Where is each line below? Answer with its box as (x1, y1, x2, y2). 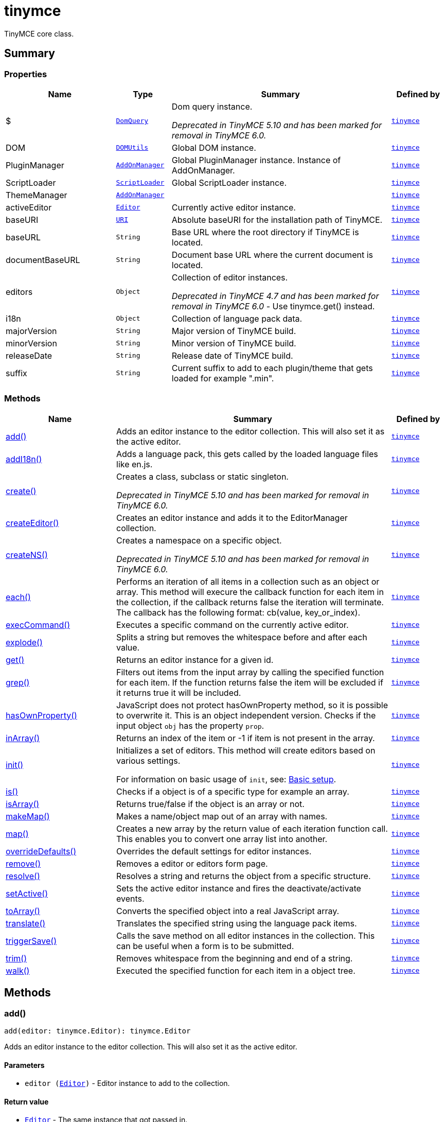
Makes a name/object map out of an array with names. (116, 811, 328, 821)
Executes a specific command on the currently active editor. (116, 619, 349, 630)
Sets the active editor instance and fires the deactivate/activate (116, 883, 361, 893)
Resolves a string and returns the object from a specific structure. (116, 870, 371, 881)
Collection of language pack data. (171, 313, 303, 324)
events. (116, 893, 145, 904)
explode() (6, 637, 43, 647)
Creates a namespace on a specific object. (116, 535, 282, 546)
